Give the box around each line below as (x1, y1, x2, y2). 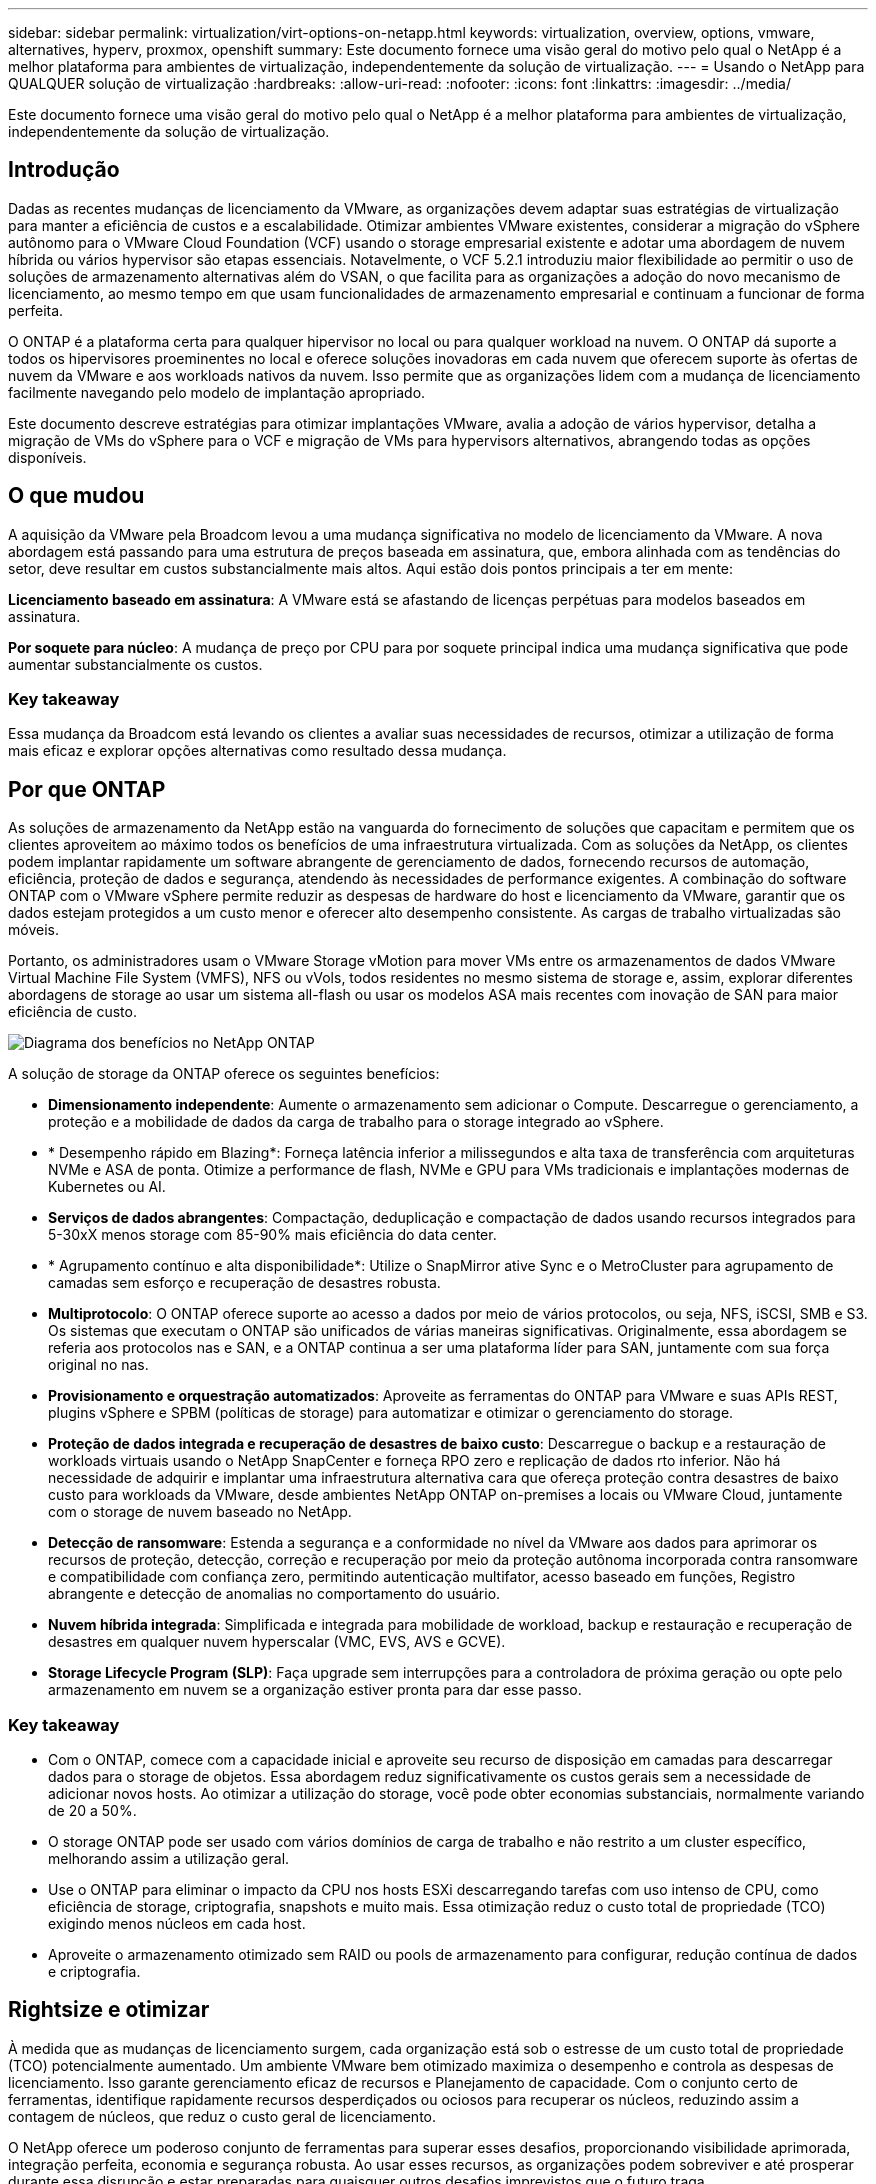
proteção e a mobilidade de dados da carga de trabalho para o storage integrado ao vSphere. (48, 1113, 664, 1131)
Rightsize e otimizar (8, 1997, 210, 2023)
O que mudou (8, 483, 145, 509)
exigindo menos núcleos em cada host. (48, 1915, 306, 1933)
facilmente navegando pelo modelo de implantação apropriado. (8, 383, 426, 401)
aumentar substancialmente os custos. (8, 655, 263, 673)
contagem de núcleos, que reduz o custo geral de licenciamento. (8, 2107, 437, 2125)
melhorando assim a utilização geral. (48, 1850, 290, 1868)
